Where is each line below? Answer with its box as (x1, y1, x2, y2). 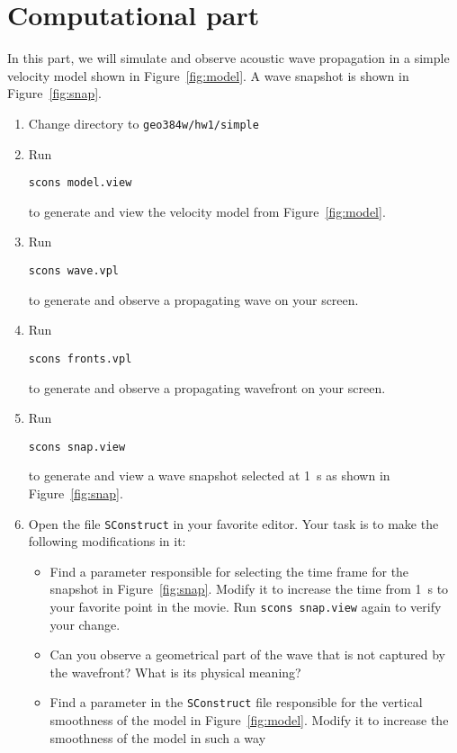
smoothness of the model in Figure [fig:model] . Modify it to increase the (49, 711, 449, 730)
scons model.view (28, 176, 132, 190)
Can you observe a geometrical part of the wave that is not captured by (49, 645, 445, 664)
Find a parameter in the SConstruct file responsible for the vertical (49, 693, 423, 712)
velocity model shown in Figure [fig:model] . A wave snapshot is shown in (7, 66, 409, 85)
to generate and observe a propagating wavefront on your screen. (28, 378, 386, 397)
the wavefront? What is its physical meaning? (49, 662, 301, 681)
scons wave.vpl (28, 264, 120, 277)
